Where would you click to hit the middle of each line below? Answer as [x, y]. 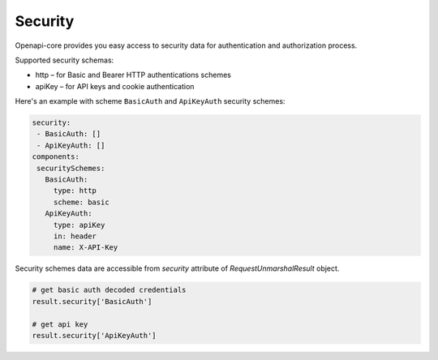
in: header [75, 236]
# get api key [60, 324]
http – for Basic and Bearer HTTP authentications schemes [133, 75]
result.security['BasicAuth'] [92, 301]
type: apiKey [79, 225]
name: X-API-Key [86, 248]
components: [56, 157]
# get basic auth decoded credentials [109, 290]
